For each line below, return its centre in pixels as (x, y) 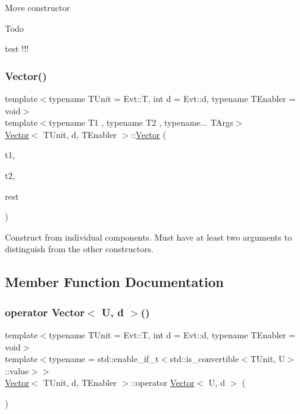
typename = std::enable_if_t (104, 359)
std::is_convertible (204, 359)
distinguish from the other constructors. (79, 249)
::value (17, 370)
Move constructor (37, 7)
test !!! (17, 49)
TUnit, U (268, 359)
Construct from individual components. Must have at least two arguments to (148, 237)
